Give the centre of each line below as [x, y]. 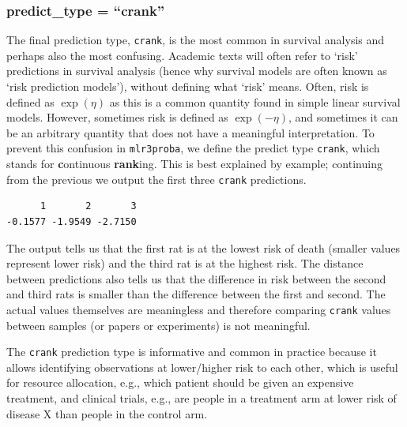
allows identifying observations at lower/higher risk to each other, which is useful [202, 367]
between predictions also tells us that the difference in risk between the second [196, 278]
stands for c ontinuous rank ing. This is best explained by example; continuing [194, 164]
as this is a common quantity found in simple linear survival [255, 101]
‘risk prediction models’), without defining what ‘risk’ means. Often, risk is [188, 86]
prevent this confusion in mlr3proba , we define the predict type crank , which [193, 148]
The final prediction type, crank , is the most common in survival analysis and [196, 40]
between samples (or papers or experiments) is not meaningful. [158, 325]
